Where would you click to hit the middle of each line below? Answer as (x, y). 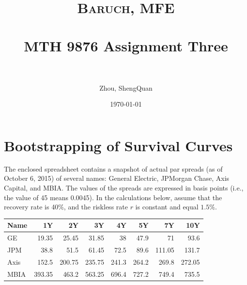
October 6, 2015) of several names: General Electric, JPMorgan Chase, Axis (117, 178)
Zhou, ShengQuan (126, 87)
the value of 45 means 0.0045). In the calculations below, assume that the (113, 197)
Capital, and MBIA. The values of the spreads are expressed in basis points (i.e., (124, 188)
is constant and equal (167, 207)
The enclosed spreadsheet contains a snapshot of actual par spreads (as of (113, 168)
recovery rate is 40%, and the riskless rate (66, 207)
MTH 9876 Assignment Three (126, 45)
